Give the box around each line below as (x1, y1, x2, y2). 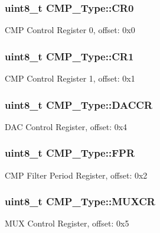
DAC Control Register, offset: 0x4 (5, 120, 128, 132)
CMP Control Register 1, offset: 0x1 (5, 72, 135, 85)
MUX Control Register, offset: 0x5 (5, 217, 129, 229)
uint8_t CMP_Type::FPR (5, 145, 135, 160)
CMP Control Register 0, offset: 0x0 (5, 24, 135, 36)
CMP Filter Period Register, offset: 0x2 (5, 169, 148, 181)
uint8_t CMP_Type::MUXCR (5, 194, 155, 209)
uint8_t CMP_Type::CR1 (5, 48, 134, 63)
